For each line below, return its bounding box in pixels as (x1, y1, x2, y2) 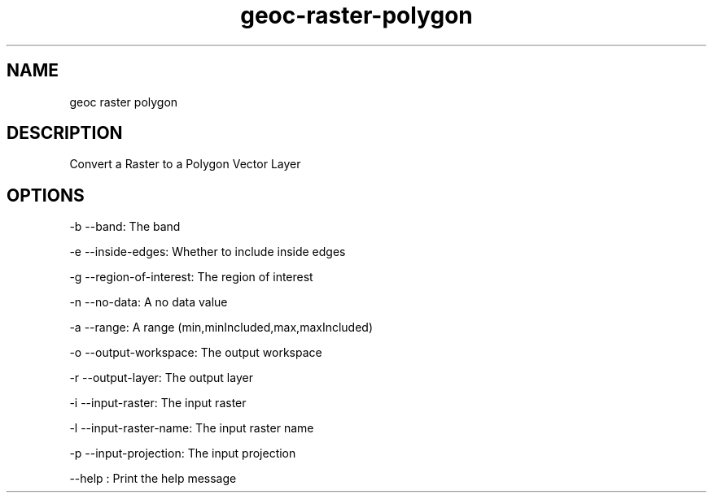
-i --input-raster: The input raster (69, 396, 247, 410)
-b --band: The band (69, 219, 181, 234)
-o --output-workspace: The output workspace (69, 345, 322, 360)
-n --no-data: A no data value (69, 295, 228, 310)
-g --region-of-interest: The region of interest (69, 270, 313, 284)
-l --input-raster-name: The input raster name (69, 421, 314, 436)
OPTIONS (7, 184, 85, 206)
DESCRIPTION (7, 123, 123, 144)
